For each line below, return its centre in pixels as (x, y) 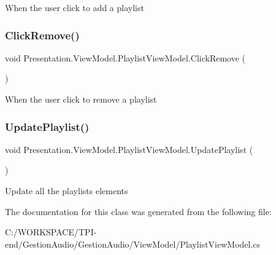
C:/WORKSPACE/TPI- (51, 232)
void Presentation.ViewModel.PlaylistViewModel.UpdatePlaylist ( (129, 149)
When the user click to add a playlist (75, 7)
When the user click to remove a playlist (81, 99)
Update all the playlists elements (67, 190)
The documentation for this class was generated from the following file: (138, 211)
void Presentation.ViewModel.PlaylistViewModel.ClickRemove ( (125, 57)
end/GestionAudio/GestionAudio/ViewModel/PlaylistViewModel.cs (133, 244)
